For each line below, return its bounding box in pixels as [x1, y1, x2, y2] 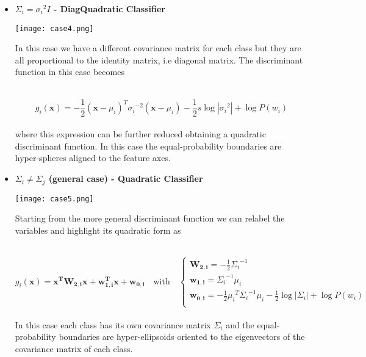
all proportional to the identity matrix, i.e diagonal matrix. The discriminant [15, 53, 303, 66]
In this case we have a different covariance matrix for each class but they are [15, 41, 301, 54]
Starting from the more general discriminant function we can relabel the [15, 212, 285, 225]
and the [226, 318, 254, 331]
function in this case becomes [15, 65, 124, 78]
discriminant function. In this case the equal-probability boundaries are [15, 139, 282, 152]
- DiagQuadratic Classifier [53, 2, 165, 15]
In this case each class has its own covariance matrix [15, 318, 211, 331]
